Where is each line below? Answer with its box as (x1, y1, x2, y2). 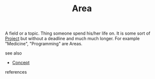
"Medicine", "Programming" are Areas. (5, 41, 83, 47)
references (5, 69, 27, 75)
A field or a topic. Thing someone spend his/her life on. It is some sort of (5, 30, 151, 37)
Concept (12, 59, 30, 66)
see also (5, 50, 22, 56)
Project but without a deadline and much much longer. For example (5, 36, 140, 41)
